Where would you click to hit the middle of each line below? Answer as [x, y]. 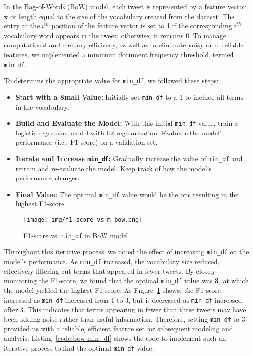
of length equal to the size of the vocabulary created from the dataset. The [122, 16]
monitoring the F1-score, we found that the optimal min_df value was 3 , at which [126, 280]
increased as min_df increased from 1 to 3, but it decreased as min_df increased [123, 300]
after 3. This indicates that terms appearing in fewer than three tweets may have [125, 309]
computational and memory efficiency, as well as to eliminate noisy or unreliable [124, 45]
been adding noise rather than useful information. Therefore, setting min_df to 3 [125, 319]
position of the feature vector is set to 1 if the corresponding [142, 26]
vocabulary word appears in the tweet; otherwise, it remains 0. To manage [115, 35]
